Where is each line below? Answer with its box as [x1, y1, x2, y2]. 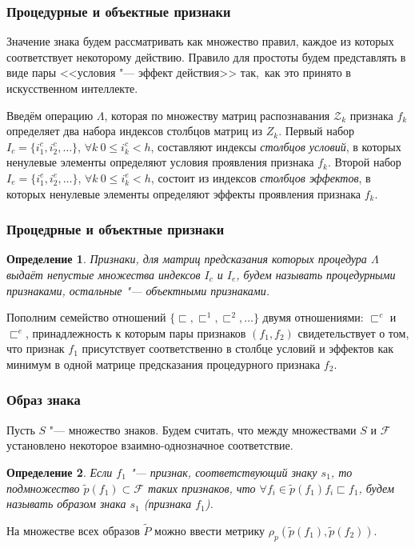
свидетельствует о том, [297, 324, 409, 341]
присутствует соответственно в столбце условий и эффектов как [82, 340, 393, 357]
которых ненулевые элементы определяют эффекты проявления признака [6, 185, 361, 202]
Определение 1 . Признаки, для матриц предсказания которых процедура [6, 250, 367, 267]
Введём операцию [6, 106, 94, 123]
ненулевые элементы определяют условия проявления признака [6, 154, 314, 170]
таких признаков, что [147, 479, 256, 496]
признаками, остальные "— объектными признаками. [6, 282, 270, 298]
